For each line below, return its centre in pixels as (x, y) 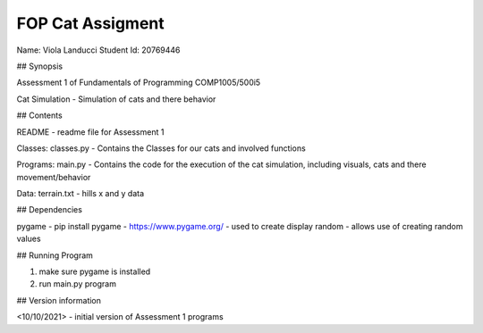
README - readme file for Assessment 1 (90, 132)
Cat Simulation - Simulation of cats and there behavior (116, 99)
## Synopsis (39, 66)
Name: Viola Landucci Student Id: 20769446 (98, 50)
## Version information (59, 300)
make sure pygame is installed (95, 271)
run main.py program (77, 284)
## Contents (39, 115)
